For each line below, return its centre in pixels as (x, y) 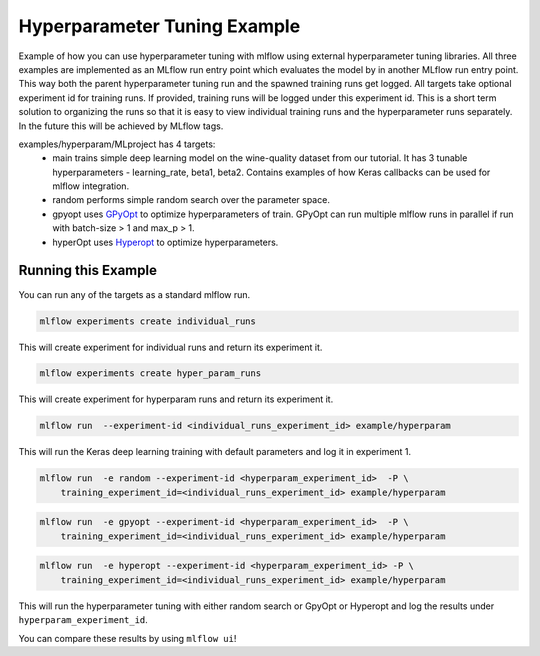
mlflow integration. (91, 186)
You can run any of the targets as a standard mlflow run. (134, 294)
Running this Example (87, 270)
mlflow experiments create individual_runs (148, 321)
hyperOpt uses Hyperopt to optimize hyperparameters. (165, 242)
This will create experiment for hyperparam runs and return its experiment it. (176, 399)
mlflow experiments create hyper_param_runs (150, 373)
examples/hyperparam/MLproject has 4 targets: (117, 144)
